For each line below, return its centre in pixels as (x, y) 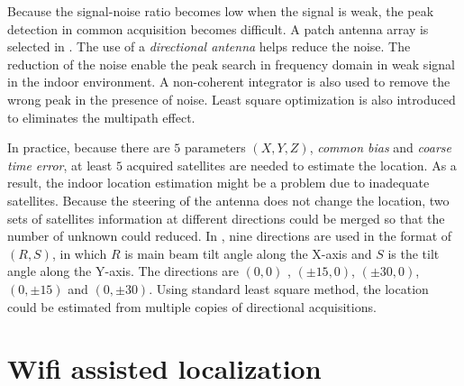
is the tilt (414, 253)
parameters (215, 147)
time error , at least (60, 165)
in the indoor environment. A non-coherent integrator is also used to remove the (229, 82)
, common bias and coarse (380, 147)
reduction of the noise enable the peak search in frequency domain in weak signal (231, 64)
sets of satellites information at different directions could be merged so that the (226, 218)
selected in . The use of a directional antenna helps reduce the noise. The (209, 46)
